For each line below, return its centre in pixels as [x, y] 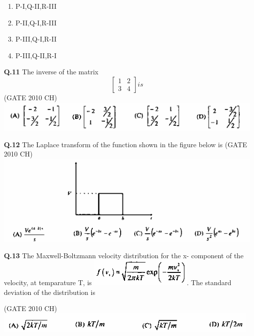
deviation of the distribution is [50, 292]
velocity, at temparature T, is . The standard [118, 282]
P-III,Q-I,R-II [36, 39]
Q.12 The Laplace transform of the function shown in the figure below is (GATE [126, 144]
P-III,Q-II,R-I [36, 55]
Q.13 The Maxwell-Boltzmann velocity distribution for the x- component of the [124, 255]
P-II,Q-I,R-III [36, 22]
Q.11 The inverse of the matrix [51, 72]
